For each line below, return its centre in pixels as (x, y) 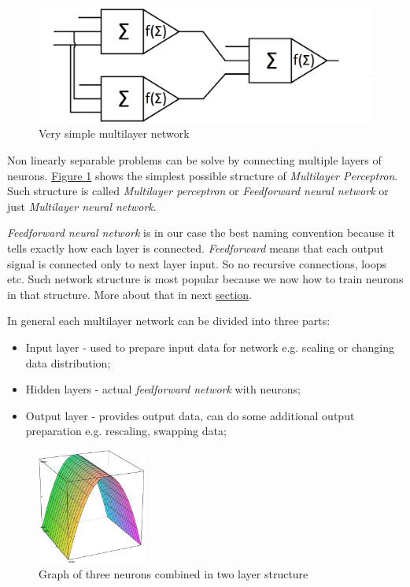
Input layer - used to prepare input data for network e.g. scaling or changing (210, 347)
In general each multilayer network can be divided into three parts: (169, 321)
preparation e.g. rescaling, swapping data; (126, 431)
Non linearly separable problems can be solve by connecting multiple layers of (194, 160)
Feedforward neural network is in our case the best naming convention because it (201, 233)
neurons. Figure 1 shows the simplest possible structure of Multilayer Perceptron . (203, 175)
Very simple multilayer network (114, 133)
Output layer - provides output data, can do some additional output (190, 415)
